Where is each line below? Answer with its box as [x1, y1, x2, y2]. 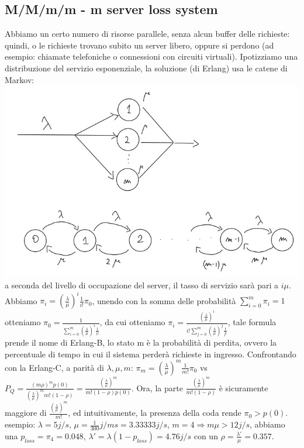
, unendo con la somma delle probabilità [92, 294, 236, 306]
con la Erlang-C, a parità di [5, 361, 104, 373]
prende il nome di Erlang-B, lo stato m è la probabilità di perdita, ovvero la [5, 336, 277, 348]
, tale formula [227, 316, 277, 328]
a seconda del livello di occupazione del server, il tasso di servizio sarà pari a [5, 279, 279, 291]
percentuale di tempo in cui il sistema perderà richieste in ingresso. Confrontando [5, 347, 296, 360]
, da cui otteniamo [99, 316, 165, 328]
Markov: [5, 73, 34, 85]
